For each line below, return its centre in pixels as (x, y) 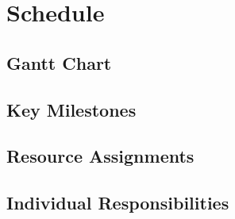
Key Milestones (71, 109)
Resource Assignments (100, 156)
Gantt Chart (59, 62)
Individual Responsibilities (118, 203)
